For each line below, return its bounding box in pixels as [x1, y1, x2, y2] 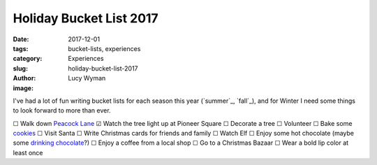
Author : [13, 74, 36, 82]
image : [13, 84, 34, 92]
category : [13, 55, 43, 63]
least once [13, 148, 43, 157]
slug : [13, 64, 28, 73]
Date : [13, 35, 29, 43]
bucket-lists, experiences [68, 44, 141, 52]
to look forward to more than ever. [13, 106, 111, 115]
